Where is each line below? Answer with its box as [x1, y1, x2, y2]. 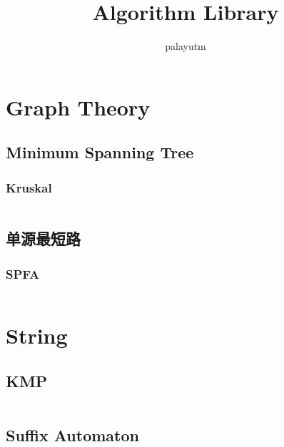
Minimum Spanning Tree [6, 141, 194, 163]
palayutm [165, 38, 206, 53]
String [6, 321, 68, 350]
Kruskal [6, 178, 52, 196]
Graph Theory [6, 92, 151, 121]
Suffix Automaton [6, 423, 139, 446]
